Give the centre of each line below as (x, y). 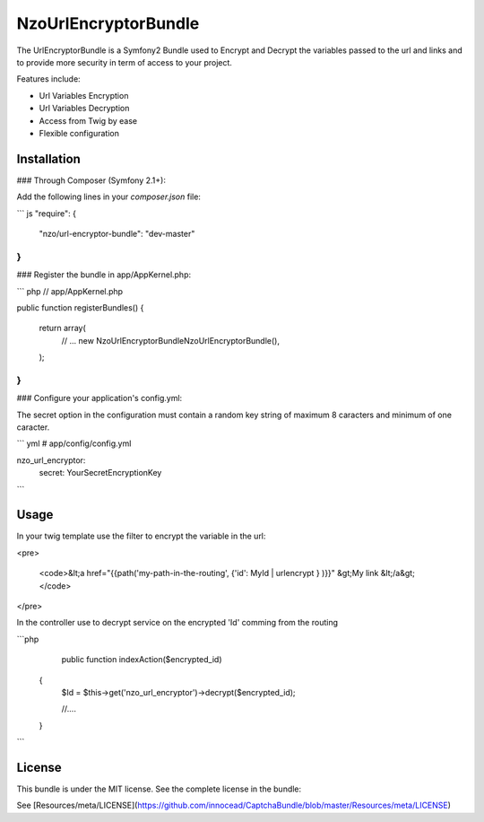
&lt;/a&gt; (398, 573)
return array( (63, 328)
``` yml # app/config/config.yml (74, 443)
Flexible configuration (79, 133)
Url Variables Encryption (84, 95)
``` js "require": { (46, 213)
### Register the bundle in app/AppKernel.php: (104, 275)
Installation (48, 158)
